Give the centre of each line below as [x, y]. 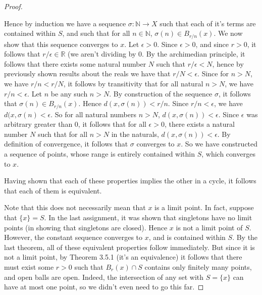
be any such [69, 93]
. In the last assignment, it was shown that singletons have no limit [148, 217]
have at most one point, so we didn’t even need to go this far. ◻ [104, 287]
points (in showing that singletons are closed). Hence [86, 227]
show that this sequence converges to [61, 44]
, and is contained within [187, 237]
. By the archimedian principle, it [194, 54]
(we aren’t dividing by [102, 54]
